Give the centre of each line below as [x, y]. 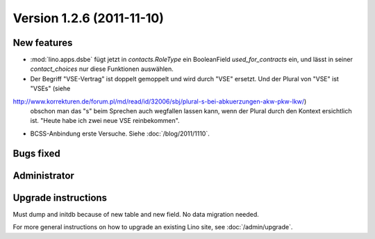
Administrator [43, 175]
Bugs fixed [36, 153]
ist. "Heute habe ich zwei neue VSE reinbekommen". [105, 121]
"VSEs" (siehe [50, 89]
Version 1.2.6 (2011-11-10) [89, 18]
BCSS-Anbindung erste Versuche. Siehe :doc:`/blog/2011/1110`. [120, 133]
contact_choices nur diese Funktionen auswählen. [102, 69]
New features [43, 43]
